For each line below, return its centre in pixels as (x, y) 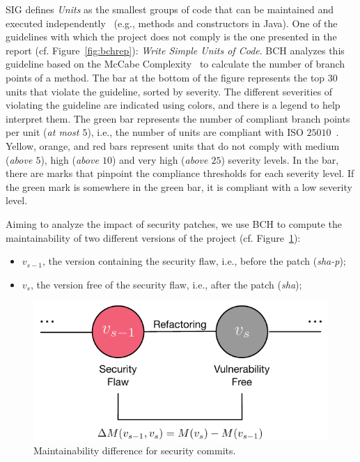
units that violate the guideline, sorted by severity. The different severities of (169, 91)
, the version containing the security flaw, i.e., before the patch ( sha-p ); (194, 261)
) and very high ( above (160, 159)
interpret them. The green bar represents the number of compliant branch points (178, 118)
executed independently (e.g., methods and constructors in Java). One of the (172, 23)
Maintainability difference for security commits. (135, 451)
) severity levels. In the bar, (280, 159)
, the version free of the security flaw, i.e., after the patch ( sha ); (166, 284)
